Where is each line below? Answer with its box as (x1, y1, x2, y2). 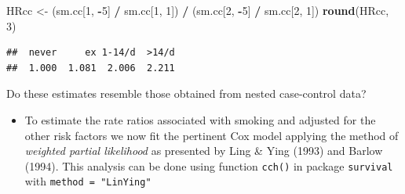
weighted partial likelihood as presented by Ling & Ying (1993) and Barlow (24, 142, 383, 159)
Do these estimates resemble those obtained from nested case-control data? (6, 85, 367, 102)
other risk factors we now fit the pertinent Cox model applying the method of (24, 127, 399, 143)
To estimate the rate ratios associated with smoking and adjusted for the (24, 111, 376, 128)
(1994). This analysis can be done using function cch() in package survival (24, 157, 393, 174)
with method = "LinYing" (24, 173, 151, 189)
